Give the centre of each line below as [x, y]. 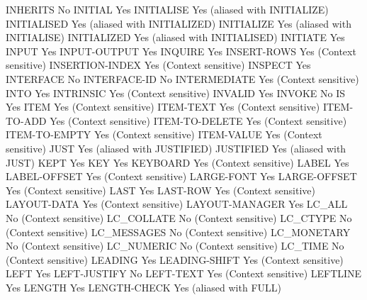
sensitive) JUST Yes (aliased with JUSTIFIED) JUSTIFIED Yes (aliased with [176, 148]
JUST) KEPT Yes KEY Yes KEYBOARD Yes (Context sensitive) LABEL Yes [177, 162]
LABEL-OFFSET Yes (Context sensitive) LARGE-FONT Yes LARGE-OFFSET [181, 176]
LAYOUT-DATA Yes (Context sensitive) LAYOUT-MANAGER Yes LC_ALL [177, 204]
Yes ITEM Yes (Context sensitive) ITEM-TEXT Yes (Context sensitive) [163, 107]
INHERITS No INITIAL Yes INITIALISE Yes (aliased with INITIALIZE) [167, 9]
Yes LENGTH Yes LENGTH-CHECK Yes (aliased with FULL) [143, 287]
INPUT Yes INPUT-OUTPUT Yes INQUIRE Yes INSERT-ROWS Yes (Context [181, 51]
